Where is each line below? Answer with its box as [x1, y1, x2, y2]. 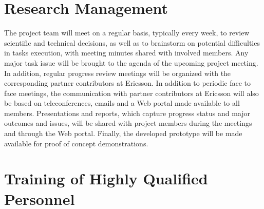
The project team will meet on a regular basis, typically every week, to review [4, 27, 250, 38]
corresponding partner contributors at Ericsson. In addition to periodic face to [4, 78, 251, 88]
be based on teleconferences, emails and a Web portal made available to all [4, 98, 240, 108]
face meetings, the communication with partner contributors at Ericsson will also [4, 87, 259, 98]
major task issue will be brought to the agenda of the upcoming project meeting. [4, 57, 258, 68]
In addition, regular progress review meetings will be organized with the [4, 67, 231, 78]
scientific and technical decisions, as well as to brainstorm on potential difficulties [4, 37, 260, 48]
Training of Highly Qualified [4, 168, 208, 189]
